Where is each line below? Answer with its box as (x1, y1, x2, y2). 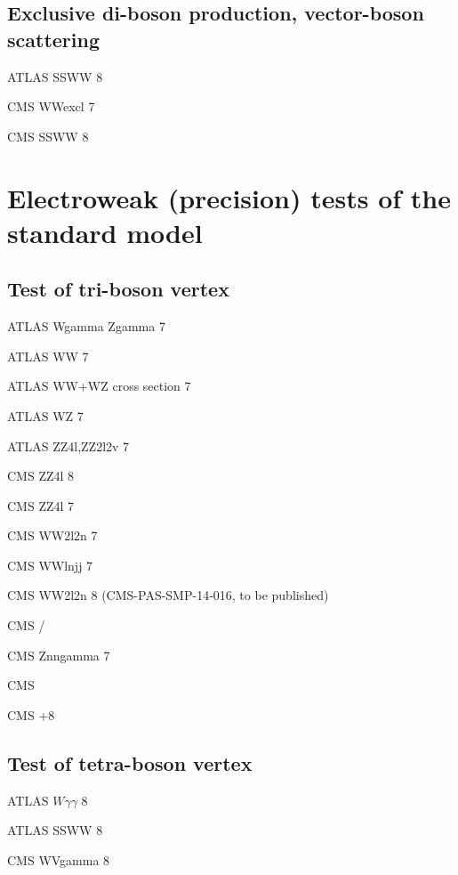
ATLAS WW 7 (7, 346, 89, 365)
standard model (7, 214, 203, 250)
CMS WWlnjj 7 (7, 555, 93, 574)
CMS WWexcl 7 (7, 97, 95, 116)
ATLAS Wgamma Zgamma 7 (7, 317, 165, 336)
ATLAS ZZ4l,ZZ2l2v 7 (7, 436, 130, 455)
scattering (7, 25, 100, 53)
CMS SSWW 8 (7, 126, 89, 145)
